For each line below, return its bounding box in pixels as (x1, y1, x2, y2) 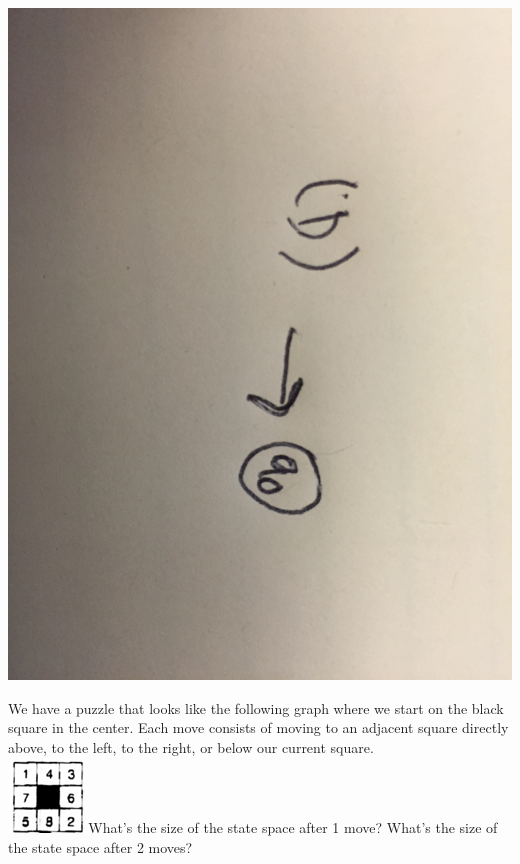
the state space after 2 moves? (8, 836, 193, 857)
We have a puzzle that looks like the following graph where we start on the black (8, 697, 504, 718)
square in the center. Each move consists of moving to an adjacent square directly (8, 717, 509, 738)
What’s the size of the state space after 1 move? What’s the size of (88, 816, 498, 837)
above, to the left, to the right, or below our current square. (8, 736, 374, 757)
